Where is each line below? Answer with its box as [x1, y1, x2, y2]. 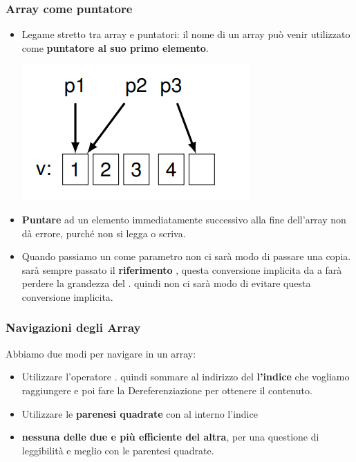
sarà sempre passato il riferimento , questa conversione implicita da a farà [21, 262, 342, 277]
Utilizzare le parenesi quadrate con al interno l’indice [21, 406, 258, 421]
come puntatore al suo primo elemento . [21, 40, 209, 55]
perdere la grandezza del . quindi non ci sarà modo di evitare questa [21, 276, 311, 290]
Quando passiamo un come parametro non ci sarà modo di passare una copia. [21, 249, 351, 264]
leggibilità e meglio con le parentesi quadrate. [21, 443, 214, 457]
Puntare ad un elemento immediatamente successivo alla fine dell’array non [21, 212, 346, 226]
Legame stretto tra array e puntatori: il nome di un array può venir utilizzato [21, 27, 350, 41]
